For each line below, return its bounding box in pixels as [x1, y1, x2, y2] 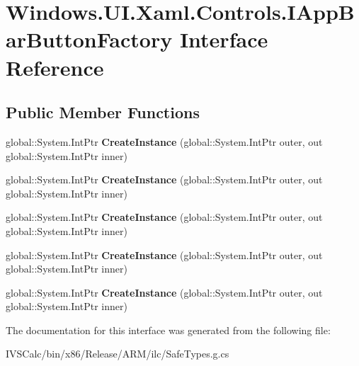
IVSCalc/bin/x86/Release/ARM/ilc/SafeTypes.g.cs [6, 346, 229, 361]
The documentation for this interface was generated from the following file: [6, 322, 331, 337]
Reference [6, 52, 104, 81]
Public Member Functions [6, 101, 200, 123]
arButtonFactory [6, 25, 173, 54]
